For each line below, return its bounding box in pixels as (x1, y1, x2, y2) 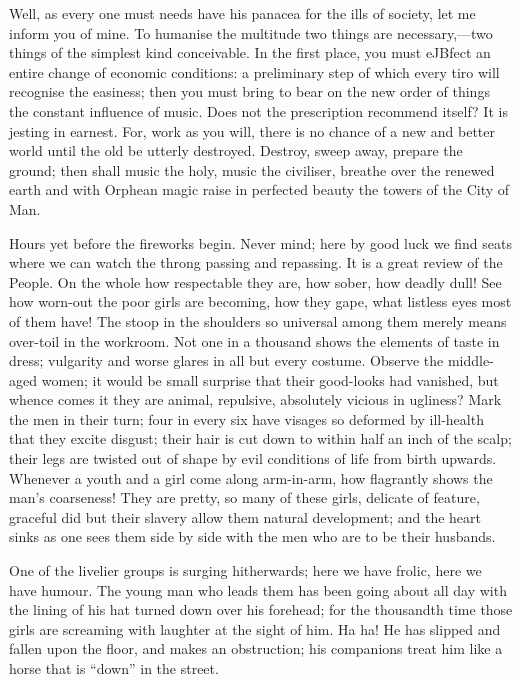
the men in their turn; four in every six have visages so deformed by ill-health (9, 408, 484, 429)
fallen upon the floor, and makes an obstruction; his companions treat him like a (9, 638, 503, 659)
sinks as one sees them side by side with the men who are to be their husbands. (9, 526, 496, 547)
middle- (447, 350, 494, 371)
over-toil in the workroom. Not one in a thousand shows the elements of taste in (9, 330, 500, 351)
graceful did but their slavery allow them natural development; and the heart (9, 506, 482, 527)
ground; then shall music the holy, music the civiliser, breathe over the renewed (9, 159, 495, 180)
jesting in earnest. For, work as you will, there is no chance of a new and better (9, 120, 496, 141)
